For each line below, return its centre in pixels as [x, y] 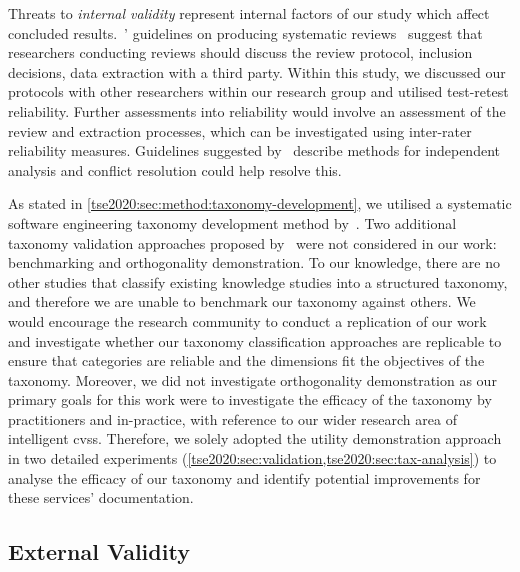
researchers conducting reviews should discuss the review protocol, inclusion [240, 52]
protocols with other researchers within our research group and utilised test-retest [258, 91]
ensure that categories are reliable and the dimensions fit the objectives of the [246, 360]
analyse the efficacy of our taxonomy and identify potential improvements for [244, 477]
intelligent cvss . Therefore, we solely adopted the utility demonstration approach [255, 438]
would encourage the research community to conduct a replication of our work [247, 320]
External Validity [99, 551]
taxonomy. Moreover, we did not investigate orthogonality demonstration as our [252, 379]
